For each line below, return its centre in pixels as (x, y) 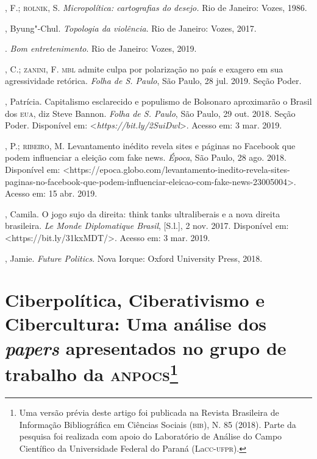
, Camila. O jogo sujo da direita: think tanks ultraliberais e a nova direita (143, 213)
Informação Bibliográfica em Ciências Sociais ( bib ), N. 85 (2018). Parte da (158, 424)
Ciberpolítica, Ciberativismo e (135, 300)
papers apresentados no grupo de (146, 348)
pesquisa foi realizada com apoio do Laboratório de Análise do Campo (151, 436)
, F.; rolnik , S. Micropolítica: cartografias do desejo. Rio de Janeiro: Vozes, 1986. (156, 7)
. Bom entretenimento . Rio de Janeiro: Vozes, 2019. (101, 48)
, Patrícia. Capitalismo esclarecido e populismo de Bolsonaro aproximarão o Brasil (158, 101)
